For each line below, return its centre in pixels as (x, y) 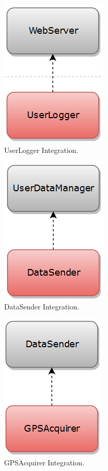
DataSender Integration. (42, 306)
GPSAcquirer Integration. (44, 462)
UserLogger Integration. (41, 150)
